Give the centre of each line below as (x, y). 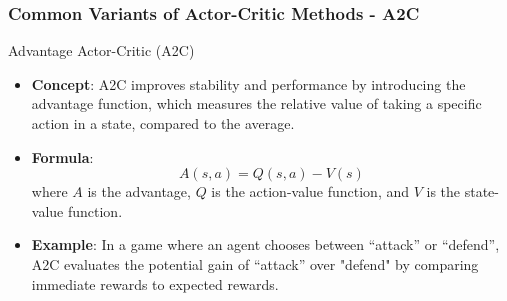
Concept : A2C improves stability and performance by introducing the (248, 83)
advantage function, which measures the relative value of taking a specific (256, 103)
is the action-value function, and (310, 191)
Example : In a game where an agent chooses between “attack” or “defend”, (265, 244)
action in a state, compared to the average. (163, 123)
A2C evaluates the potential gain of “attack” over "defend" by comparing (255, 263)
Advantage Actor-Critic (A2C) (101, 50)
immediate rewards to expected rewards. (155, 283)
